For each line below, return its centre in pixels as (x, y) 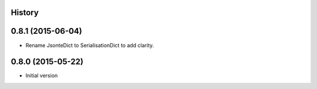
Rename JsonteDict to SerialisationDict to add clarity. (90, 45)
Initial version (42, 76)
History (25, 13)
